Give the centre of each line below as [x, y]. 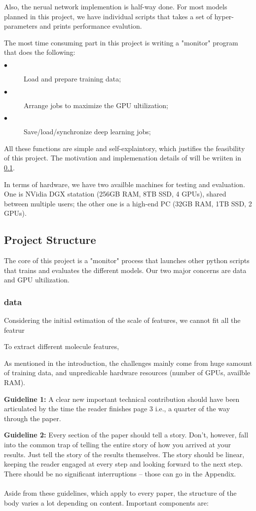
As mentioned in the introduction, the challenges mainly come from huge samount [128, 363]
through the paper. [33, 418]
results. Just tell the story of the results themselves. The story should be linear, [124, 454]
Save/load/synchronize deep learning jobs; [87, 132]
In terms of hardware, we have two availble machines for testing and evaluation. [125, 184]
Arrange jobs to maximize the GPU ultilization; [96, 105]
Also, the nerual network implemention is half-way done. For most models [116, 6]
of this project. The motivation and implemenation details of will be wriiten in [123, 158]
